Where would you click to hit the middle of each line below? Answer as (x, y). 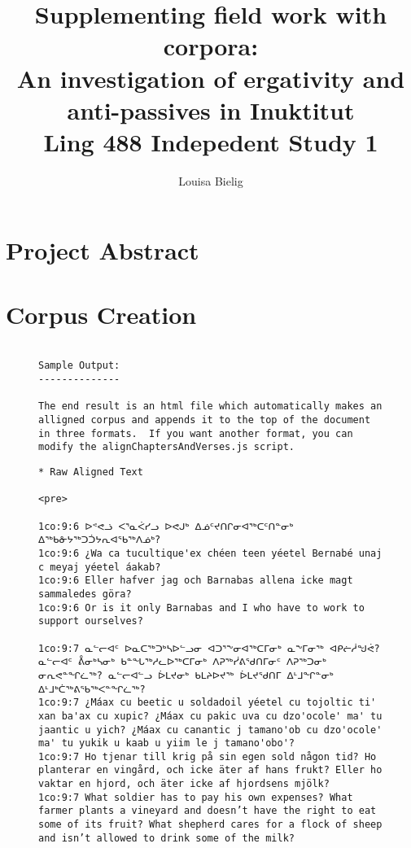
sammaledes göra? (85, 594)
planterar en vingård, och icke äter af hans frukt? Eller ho (210, 770)
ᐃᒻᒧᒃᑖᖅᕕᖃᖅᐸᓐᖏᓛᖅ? (92, 689)
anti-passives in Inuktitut (211, 109)
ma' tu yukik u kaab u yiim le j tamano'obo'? (166, 743)
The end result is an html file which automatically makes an (210, 407)
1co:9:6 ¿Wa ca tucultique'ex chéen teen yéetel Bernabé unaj (210, 553)
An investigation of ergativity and (211, 78)
